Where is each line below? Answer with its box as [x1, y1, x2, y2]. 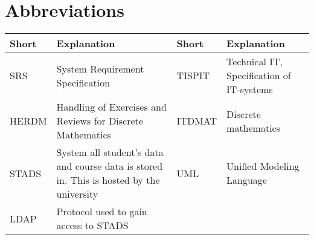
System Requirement [56, 61, 144, 76]
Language [226, 173, 267, 187]
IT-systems [226, 82, 273, 97]
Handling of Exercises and [56, 100, 167, 114]
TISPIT [176, 68, 210, 83]
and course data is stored [56, 159, 163, 174]
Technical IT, [226, 54, 283, 69]
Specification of [226, 68, 291, 83]
